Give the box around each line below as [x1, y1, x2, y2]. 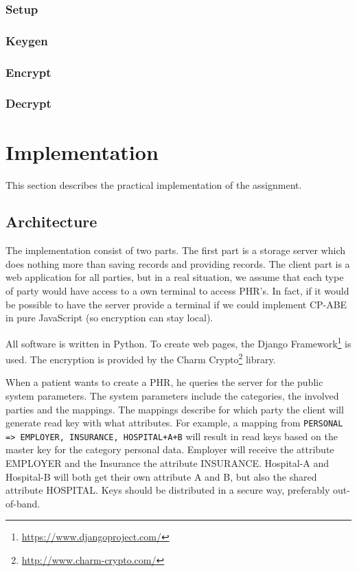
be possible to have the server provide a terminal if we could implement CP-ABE [5, 297, 347, 311]
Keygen [5, 32, 48, 49]
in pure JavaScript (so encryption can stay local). [5, 310, 214, 325]
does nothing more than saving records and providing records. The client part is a [5, 256, 350, 271]
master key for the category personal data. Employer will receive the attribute [5, 442, 334, 457]
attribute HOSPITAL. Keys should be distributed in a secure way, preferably [5, 483, 330, 497]
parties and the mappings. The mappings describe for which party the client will [5, 402, 344, 416]
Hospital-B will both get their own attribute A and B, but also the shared [5, 469, 317, 483]
